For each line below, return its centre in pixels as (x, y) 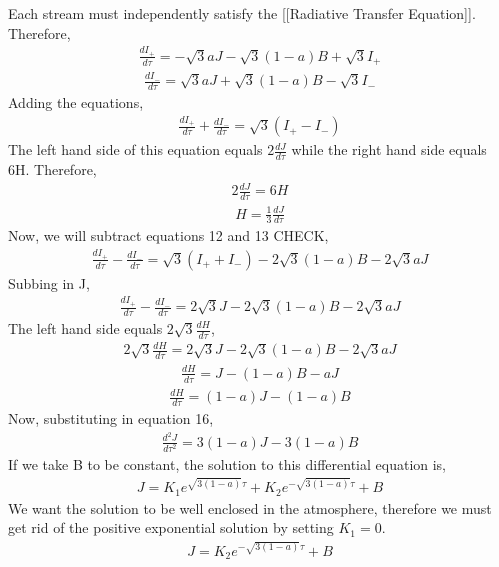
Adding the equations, (76, 101)
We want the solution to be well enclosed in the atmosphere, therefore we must (250, 507)
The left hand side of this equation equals (135, 149)
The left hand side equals (85, 328)
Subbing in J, (49, 282)
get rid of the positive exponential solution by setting (171, 527)
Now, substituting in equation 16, (111, 417)
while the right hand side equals (389, 149)
